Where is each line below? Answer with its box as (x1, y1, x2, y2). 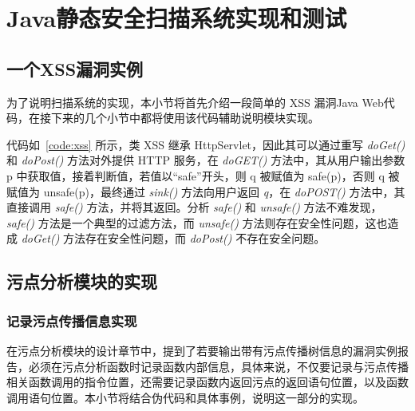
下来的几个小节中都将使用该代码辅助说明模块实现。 (50, 109, 319, 126)
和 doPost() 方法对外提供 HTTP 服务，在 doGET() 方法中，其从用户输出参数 (6, 152, 405, 168)
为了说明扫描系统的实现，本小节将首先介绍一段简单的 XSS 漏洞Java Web (6, 93, 384, 110)
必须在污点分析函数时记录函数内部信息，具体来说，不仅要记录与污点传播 (28, 358, 409, 374)
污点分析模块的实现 (6, 269, 157, 294)
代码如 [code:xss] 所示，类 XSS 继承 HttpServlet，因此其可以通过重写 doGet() (6, 136, 405, 152)
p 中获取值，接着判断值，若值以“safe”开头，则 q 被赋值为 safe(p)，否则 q (6, 167, 385, 184)
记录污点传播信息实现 (6, 310, 137, 330)
